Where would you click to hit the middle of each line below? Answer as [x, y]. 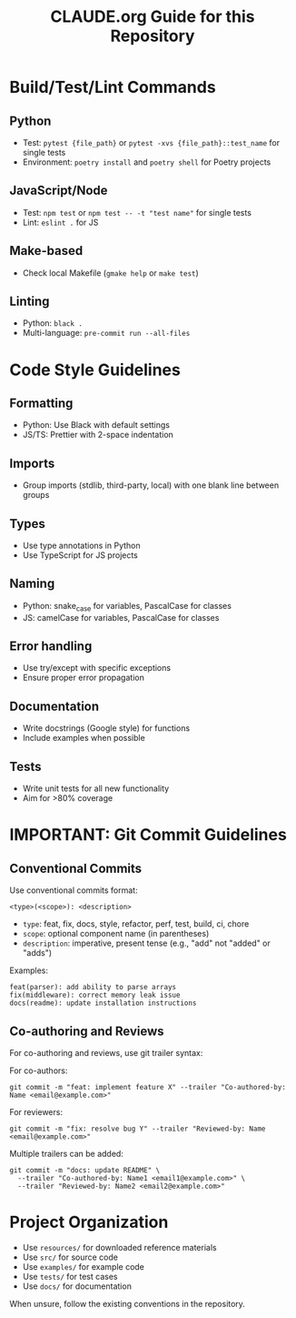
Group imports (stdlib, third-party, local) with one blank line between [151, 485]
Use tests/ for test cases [70, 1276]
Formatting [41, 404]
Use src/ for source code [70, 1257]
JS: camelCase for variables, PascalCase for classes [121, 617]
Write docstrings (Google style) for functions [106, 728]
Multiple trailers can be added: [67, 1153]
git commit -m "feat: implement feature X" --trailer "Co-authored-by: [148, 1087]
